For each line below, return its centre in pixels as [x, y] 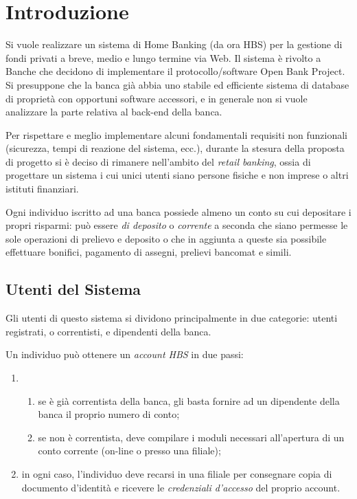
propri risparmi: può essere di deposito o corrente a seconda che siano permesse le [177, 225]
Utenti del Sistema [73, 289]
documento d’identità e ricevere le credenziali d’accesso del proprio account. [181, 487]
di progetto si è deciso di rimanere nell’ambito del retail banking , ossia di [158, 161]
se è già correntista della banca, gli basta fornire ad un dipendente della [189, 400]
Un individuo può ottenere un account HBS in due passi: [125, 354]
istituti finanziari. [42, 189]
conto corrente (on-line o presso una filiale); [129, 451]
